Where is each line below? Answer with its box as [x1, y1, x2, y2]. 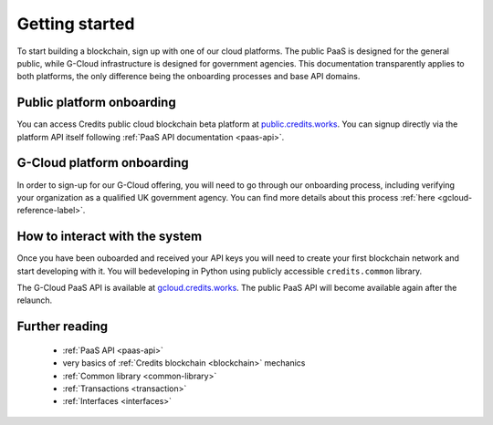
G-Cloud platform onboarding [16, 155, 189, 171]
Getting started [16, 14, 135, 34]
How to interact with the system [16, 229, 203, 244]
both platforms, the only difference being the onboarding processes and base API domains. [16, 71, 361, 82]
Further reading [16, 319, 109, 335]
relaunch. [16, 295, 53, 306]
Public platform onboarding [16, 95, 177, 110]
